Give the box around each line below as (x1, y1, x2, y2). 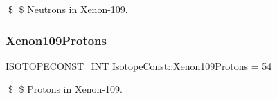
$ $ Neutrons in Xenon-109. (8, 2, 128, 16)
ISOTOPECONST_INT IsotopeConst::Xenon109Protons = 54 (6, 58, 272, 73)
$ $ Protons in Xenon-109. (8, 82, 123, 96)
